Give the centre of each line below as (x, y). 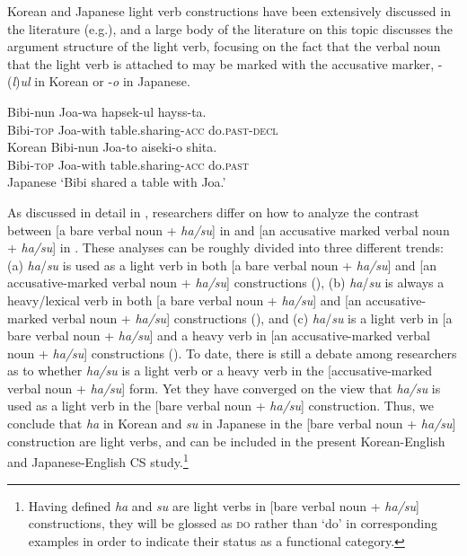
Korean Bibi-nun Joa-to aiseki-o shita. (112, 147)
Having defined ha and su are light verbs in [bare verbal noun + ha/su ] (224, 505)
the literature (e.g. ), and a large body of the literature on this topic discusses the (230, 28)
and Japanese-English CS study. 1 (98, 460)
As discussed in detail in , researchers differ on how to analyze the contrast (213, 212)
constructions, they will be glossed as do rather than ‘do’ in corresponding (233, 523)
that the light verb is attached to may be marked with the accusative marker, (221, 63)
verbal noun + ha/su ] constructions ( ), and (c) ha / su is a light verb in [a (252, 318)
